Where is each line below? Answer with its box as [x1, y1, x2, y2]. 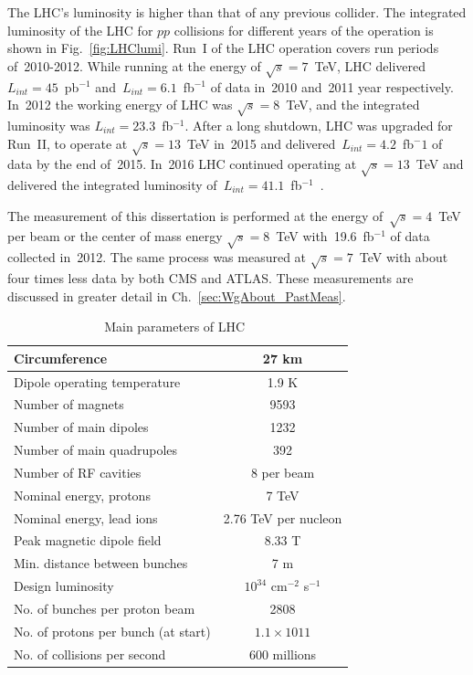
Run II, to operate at [7, 133, 128, 153]
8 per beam [250, 462, 315, 481]
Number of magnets [14, 395, 124, 414]
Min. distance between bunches [14, 554, 188, 573]
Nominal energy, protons [14, 485, 151, 504]
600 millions [248, 644, 317, 663]
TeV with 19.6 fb [276, 227, 374, 246]
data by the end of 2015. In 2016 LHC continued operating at [7, 154, 357, 174]
